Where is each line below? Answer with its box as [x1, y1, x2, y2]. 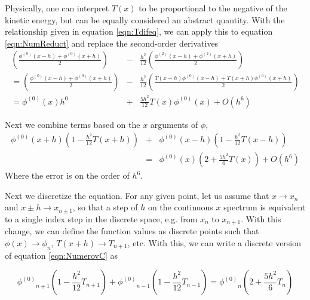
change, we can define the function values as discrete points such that [5, 225, 259, 237]
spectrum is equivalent [223, 201, 306, 213]
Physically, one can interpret [5, 2, 109, 14]
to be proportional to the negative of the [139, 2, 287, 14]
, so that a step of [72, 201, 138, 213]
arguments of [150, 118, 198, 130]
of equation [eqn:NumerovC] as [5, 249, 118, 261]
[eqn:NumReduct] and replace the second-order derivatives [5, 36, 219, 49]
